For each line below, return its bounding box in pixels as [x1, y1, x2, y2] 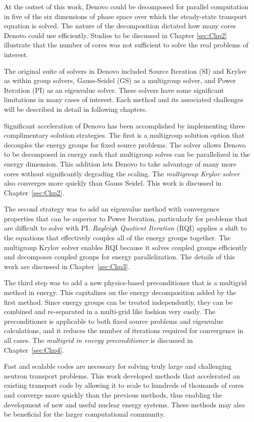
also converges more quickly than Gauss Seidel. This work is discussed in [4, 178, 222, 188]
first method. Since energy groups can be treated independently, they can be [4, 296, 233, 307]
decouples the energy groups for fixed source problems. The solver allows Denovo [4, 139, 246, 149]
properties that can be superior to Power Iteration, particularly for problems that [4, 213, 248, 223]
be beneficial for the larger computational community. [4, 409, 165, 419]
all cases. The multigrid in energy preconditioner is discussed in [4, 335, 193, 345]
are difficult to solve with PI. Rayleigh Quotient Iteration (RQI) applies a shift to [4, 223, 247, 233]
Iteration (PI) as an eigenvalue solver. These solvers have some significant [4, 84, 224, 95]
